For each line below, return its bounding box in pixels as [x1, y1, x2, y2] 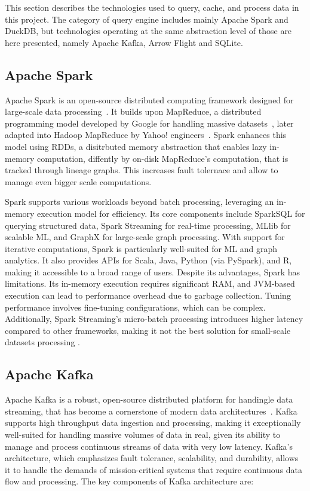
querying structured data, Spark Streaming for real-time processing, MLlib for [5, 219, 291, 231]
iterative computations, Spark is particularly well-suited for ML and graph [5, 242, 278, 254]
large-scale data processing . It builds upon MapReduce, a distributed [5, 105, 262, 118]
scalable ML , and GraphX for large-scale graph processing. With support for [5, 231, 285, 243]
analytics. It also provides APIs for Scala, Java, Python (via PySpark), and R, [5, 254, 292, 266]
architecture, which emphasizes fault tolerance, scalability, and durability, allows [5, 452, 299, 464]
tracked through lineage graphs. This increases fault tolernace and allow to [5, 164, 278, 176]
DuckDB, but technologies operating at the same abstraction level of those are [5, 24, 292, 37]
